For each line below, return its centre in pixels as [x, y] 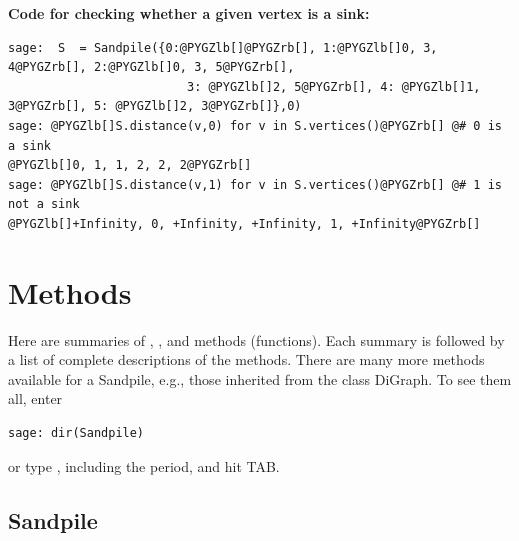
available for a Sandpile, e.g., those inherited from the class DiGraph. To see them [260, 378]
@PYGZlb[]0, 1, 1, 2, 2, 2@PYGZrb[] [130, 165]
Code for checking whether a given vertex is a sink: [189, 13]
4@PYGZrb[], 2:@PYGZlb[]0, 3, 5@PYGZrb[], [151, 67]
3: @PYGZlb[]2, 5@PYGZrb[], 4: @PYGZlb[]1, [333, 86]
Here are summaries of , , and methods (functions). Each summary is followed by [256, 339]
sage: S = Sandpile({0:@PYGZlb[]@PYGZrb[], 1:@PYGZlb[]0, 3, [223, 47]
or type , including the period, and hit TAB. [144, 465]
